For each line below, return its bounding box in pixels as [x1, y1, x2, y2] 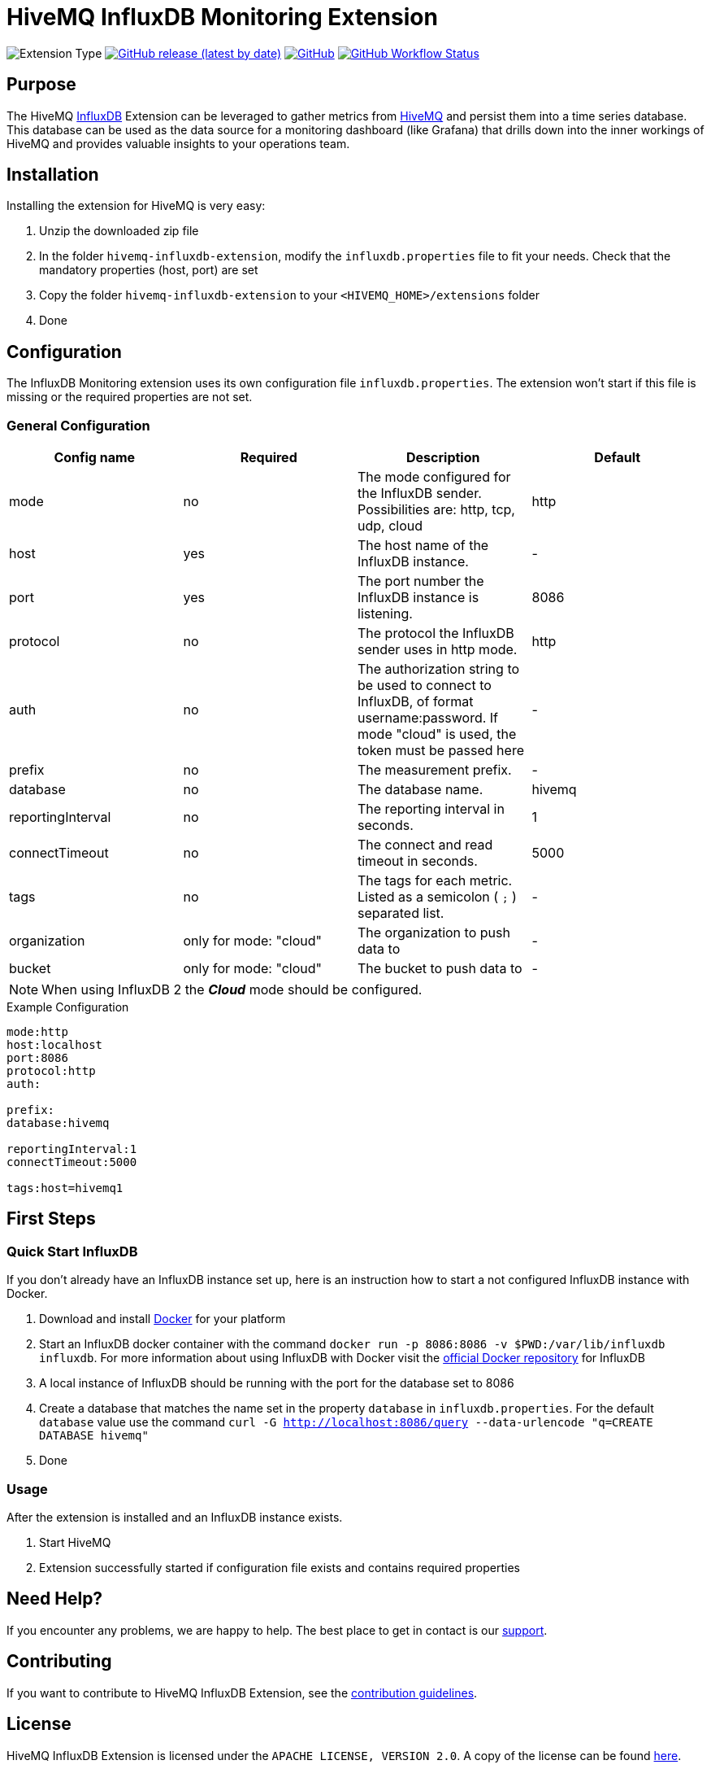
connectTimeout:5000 [7, 1155, 137, 1169]
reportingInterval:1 [7, 1142, 137, 1156]
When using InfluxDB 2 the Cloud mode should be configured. [41, 981, 423, 998]
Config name [54, 449, 136, 466]
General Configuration [7, 417, 150, 434]
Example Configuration [7, 1000, 129, 1015]
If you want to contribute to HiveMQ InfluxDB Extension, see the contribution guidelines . [7, 1685, 478, 1700]
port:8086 [7, 1051, 68, 1065]
